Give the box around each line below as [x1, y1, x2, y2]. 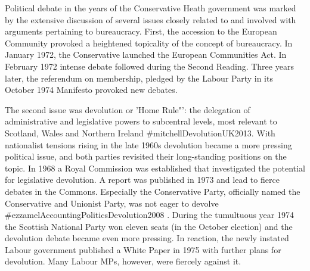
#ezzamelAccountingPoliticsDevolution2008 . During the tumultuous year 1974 [5, 208, 294, 221]
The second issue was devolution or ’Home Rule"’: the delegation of [5, 103, 250, 116]
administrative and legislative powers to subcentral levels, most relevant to [5, 115, 277, 127]
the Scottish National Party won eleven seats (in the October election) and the [5, 220, 293, 232]
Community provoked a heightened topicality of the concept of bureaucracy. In [5, 36, 293, 49]
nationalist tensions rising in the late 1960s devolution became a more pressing [5, 138, 292, 151]
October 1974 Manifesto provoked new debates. [5, 83, 178, 96]
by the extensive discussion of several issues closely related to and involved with [5, 13, 296, 26]
